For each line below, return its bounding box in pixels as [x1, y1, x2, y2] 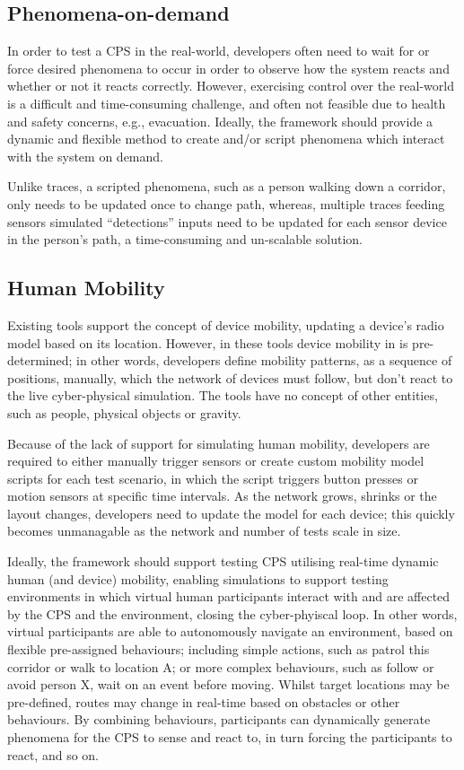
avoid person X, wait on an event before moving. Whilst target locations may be [7, 675, 450, 694]
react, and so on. [7, 745, 100, 764]
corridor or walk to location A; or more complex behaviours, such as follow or [7, 657, 434, 676]
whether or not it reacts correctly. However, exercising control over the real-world [7, 76, 454, 95]
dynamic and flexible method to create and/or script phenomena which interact [7, 129, 445, 148]
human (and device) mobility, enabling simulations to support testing [7, 569, 389, 588]
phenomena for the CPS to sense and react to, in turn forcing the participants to [7, 728, 452, 746]
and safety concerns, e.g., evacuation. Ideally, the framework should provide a [7, 111, 433, 130]
